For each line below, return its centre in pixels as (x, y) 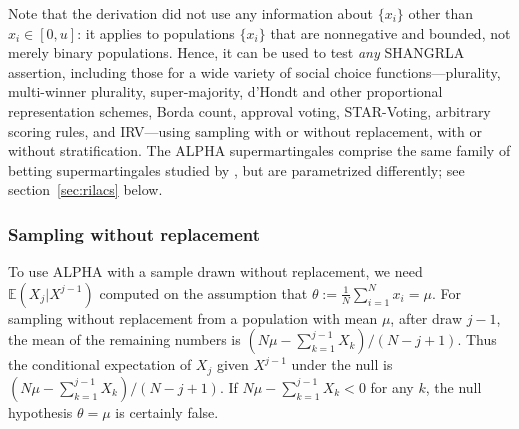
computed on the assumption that (203, 292)
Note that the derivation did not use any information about (190, 13)
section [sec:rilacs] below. (85, 189)
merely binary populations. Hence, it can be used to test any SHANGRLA (236, 52)
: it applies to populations (156, 32)
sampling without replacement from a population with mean (193, 317)
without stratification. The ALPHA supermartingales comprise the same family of (259, 150)
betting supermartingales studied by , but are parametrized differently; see (236, 169)
